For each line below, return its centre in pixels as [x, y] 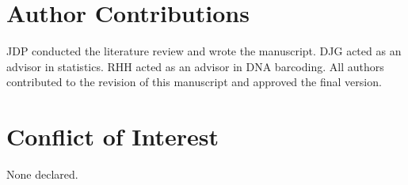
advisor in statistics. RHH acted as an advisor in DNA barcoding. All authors [195, 66]
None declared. [42, 174]
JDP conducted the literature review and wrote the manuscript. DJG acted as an [204, 51]
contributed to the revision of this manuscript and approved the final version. [194, 82]
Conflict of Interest [113, 136]
